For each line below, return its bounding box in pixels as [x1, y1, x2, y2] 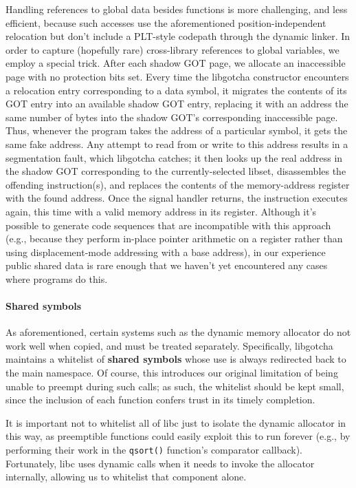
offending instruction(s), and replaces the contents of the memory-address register [5, 177, 350, 191]
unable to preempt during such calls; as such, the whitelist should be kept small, [5, 379, 344, 393]
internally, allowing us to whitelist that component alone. [5, 469, 247, 484]
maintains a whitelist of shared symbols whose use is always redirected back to [5, 352, 346, 366]
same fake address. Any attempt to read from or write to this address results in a [5, 136, 348, 151]
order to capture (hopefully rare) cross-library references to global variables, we [5, 42, 340, 56]
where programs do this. [5, 271, 108, 286]
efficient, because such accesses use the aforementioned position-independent [5, 15, 326, 30]
